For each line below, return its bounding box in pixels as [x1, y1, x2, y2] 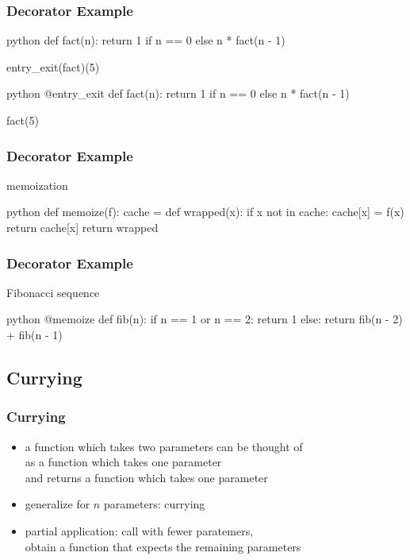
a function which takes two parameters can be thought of [25, 438, 303, 454]
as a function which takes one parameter [25, 454, 222, 470]
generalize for [25, 496, 90, 512]
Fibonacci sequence [6, 284, 100, 300]
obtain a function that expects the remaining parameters [25, 538, 301, 554]
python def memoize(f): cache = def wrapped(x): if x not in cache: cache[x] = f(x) [6, 203, 404, 220]
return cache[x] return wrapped [6, 219, 159, 235]
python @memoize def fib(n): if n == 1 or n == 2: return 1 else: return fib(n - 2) [6, 311, 403, 327]
